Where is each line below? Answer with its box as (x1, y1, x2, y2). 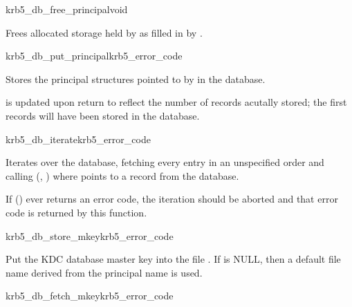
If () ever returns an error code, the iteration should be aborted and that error (6, 192, 338, 206)
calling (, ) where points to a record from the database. (6, 168, 239, 183)
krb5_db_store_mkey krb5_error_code (6, 228, 174, 243)
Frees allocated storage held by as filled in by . (6, 25, 203, 39)
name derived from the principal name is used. (6, 265, 203, 279)
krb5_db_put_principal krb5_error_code (6, 48, 183, 63)
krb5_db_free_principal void (6, 2, 128, 16)
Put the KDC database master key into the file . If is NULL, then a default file (6, 252, 341, 266)
